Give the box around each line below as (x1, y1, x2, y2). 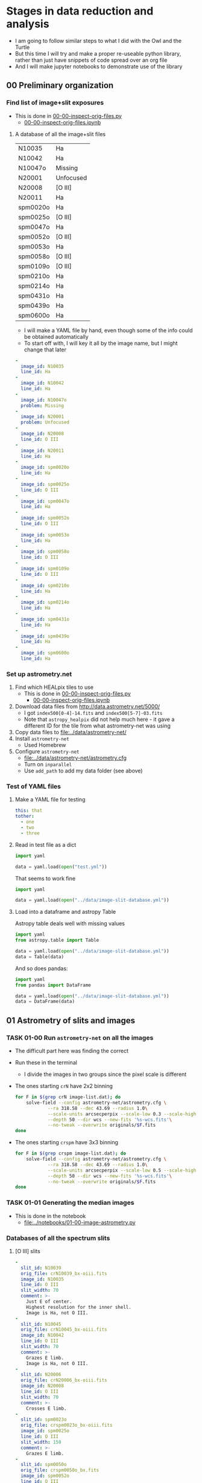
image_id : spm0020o (21, 464, 70, 471)
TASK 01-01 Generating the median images (6, 1199, 134, 1207)
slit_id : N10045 (21, 1321, 62, 1327)
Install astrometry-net (14, 735, 69, 742)
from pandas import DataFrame (14, 982, 92, 988)
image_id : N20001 (21, 414, 65, 420)
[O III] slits (14, 1247, 40, 1254)
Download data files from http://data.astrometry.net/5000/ (14, 703, 160, 710)
